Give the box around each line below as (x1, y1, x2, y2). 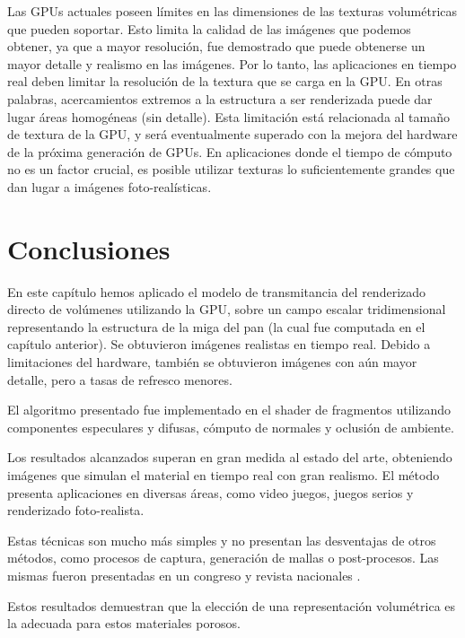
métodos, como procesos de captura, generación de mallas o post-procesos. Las (7, 548, 439, 567)
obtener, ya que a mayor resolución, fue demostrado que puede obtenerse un (7, 37, 426, 56)
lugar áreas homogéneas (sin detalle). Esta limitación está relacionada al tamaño (7, 107, 451, 126)
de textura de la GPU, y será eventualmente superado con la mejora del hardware (7, 125, 458, 144)
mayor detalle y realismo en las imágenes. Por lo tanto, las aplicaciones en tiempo (7, 54, 457, 73)
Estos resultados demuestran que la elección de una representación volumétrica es (7, 596, 456, 615)
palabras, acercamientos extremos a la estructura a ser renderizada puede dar (7, 89, 433, 108)
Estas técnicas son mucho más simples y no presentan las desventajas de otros (7, 530, 436, 549)
